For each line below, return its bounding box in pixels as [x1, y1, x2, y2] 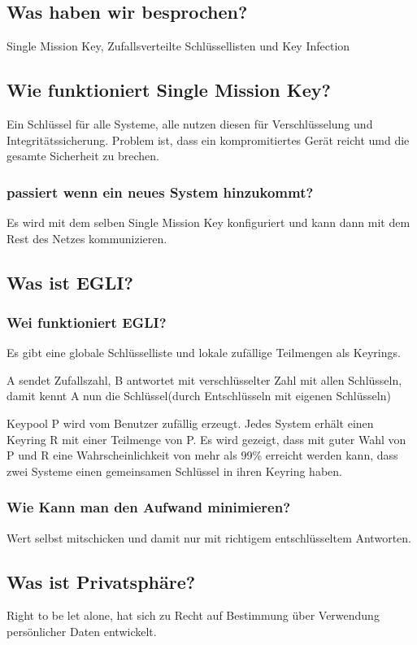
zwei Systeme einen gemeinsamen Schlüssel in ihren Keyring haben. [7, 462, 342, 479]
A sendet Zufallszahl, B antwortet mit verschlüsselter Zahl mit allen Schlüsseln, [7, 371, 402, 388]
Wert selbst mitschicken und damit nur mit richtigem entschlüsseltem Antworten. [7, 529, 411, 546]
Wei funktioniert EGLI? [7, 312, 167, 332]
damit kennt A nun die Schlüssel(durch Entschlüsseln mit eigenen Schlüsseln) [7, 387, 391, 404]
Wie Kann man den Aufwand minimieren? [7, 497, 291, 517]
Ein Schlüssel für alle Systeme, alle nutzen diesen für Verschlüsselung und [7, 115, 373, 132]
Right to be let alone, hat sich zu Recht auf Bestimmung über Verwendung [7, 607, 380, 624]
